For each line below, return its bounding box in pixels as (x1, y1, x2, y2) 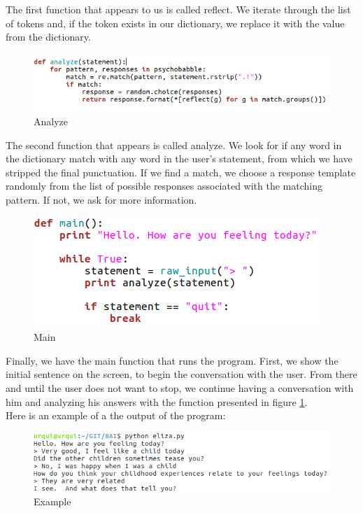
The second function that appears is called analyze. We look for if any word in (6, 137, 342, 152)
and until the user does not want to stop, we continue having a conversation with (6, 380, 354, 395)
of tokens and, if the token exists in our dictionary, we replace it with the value (6, 15, 345, 30)
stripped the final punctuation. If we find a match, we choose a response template (6, 164, 356, 179)
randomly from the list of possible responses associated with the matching (6, 178, 322, 193)
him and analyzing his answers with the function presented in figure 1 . (6, 394, 308, 409)
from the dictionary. (6, 29, 91, 44)
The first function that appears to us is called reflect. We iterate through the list (6, 2, 351, 16)
